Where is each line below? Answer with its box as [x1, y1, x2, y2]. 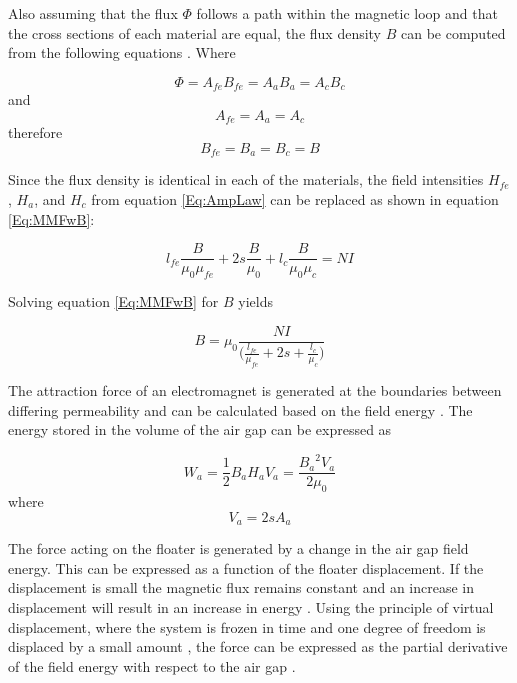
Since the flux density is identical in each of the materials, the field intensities [8, 169, 484, 190]
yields [238, 290, 273, 311]
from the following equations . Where [8, 42, 236, 63]
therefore [8, 122, 63, 143]
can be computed [400, 22, 506, 43]
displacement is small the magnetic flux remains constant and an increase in [8, 577, 475, 598]
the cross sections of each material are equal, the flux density [8, 22, 382, 43]
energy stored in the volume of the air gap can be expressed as [8, 419, 392, 440]
